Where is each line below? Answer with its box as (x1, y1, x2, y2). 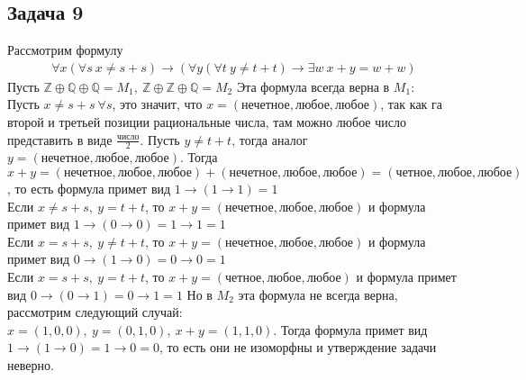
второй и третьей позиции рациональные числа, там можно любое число (7, 113, 406, 131)
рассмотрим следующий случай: (7, 303, 183, 321)
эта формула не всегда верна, (238, 285, 398, 303)
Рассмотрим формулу (7, 41, 123, 59)
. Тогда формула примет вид (273, 320, 428, 339)
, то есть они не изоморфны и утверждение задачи (159, 338, 437, 357)
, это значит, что (112, 95, 203, 113)
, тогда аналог (231, 130, 308, 149)
